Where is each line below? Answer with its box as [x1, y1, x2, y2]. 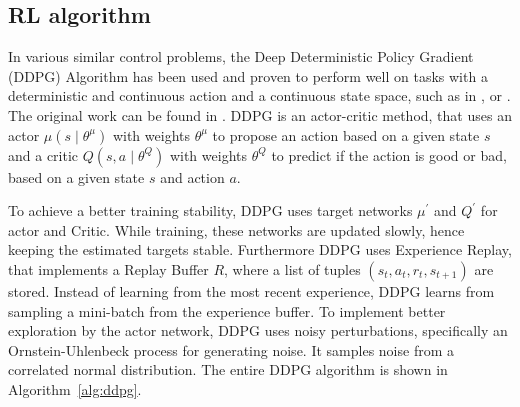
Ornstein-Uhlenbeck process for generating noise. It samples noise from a [8, 339, 454, 360]
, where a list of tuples [224, 258, 361, 279]
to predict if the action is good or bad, [271, 144, 507, 165]
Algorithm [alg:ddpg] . [8, 378, 142, 399]
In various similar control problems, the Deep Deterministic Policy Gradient [8, 46, 474, 67]
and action [160, 166, 225, 187]
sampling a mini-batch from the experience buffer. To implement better [8, 300, 446, 321]
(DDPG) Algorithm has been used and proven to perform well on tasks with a [8, 65, 488, 86]
